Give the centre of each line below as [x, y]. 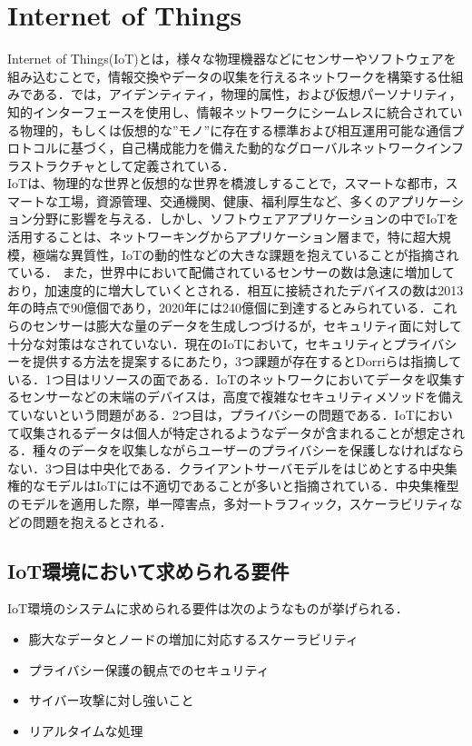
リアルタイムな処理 [86, 730]
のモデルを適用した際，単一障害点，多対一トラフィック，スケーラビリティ [229, 503]
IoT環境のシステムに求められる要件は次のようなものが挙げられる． [208, 608]
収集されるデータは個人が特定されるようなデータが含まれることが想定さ [236, 432]
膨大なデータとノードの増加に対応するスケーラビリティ [193, 638]
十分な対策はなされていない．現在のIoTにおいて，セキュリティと [201, 343]
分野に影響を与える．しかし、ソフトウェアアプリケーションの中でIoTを [246, 219]
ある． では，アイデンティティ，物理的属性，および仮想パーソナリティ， [247, 94]
